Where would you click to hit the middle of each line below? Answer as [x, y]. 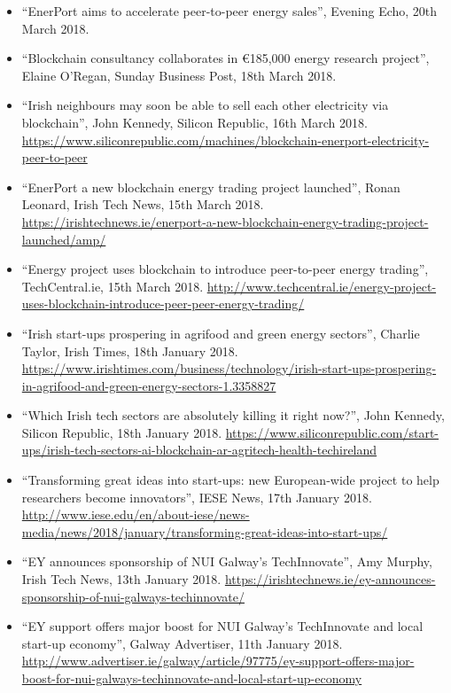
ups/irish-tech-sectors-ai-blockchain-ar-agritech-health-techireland [199, 450]
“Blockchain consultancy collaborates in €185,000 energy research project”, [225, 58]
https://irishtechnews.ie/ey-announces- [330, 579]
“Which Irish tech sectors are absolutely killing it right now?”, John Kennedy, [233, 415]
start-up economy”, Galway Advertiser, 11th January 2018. [182, 643]
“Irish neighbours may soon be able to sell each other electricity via [205, 105]
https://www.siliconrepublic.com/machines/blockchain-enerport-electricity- [225, 140]
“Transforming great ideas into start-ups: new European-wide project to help [230, 480]
